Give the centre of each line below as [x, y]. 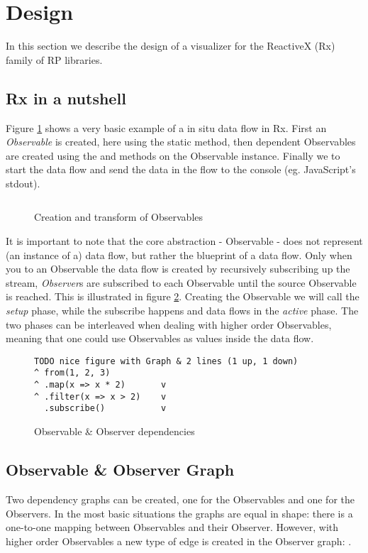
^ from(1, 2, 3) [72, 373]
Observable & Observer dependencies [115, 431]
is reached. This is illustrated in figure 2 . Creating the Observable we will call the [183, 296]
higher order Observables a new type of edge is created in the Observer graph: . [179, 541]
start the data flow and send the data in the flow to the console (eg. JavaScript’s [181, 169]
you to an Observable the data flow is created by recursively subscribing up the [178, 269]
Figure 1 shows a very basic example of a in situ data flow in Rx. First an [166, 127]
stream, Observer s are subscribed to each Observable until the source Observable [181, 282]
